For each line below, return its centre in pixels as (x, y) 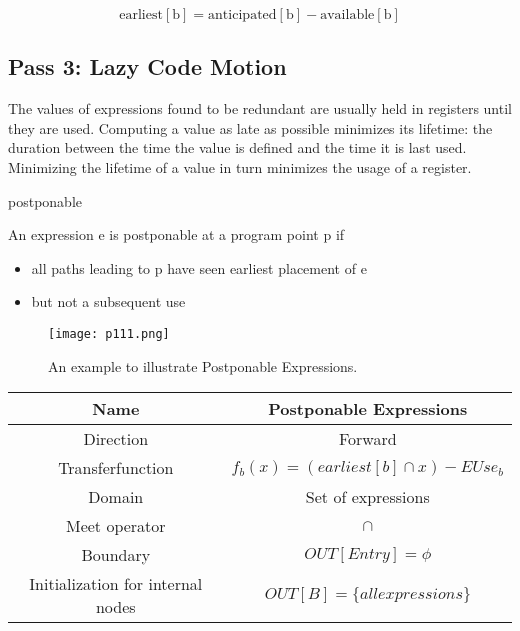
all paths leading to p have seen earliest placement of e (199, 267)
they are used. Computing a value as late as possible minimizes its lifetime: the (250, 127)
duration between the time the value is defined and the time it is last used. (237, 147)
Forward (367, 439)
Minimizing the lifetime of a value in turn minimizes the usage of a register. (240, 166)
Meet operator (115, 526)
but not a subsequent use (108, 301)
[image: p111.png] (109, 333)
